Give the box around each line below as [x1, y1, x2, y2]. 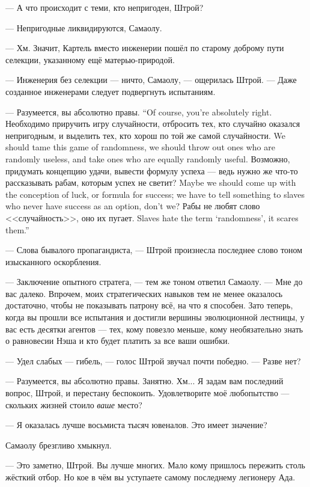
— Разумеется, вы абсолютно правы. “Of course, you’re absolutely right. [5, 105, 272, 118]
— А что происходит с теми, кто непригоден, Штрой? [5, 1, 204, 13]
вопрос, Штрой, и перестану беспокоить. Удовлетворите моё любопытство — [5, 387, 290, 399]
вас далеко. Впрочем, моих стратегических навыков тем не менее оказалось [5, 287, 283, 299]
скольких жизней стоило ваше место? [5, 398, 142, 411]
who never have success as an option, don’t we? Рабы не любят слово [5, 200, 260, 212]
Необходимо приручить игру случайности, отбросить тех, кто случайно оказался [5, 117, 300, 130]
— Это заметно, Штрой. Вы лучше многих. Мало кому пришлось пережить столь [5, 459, 305, 471]
